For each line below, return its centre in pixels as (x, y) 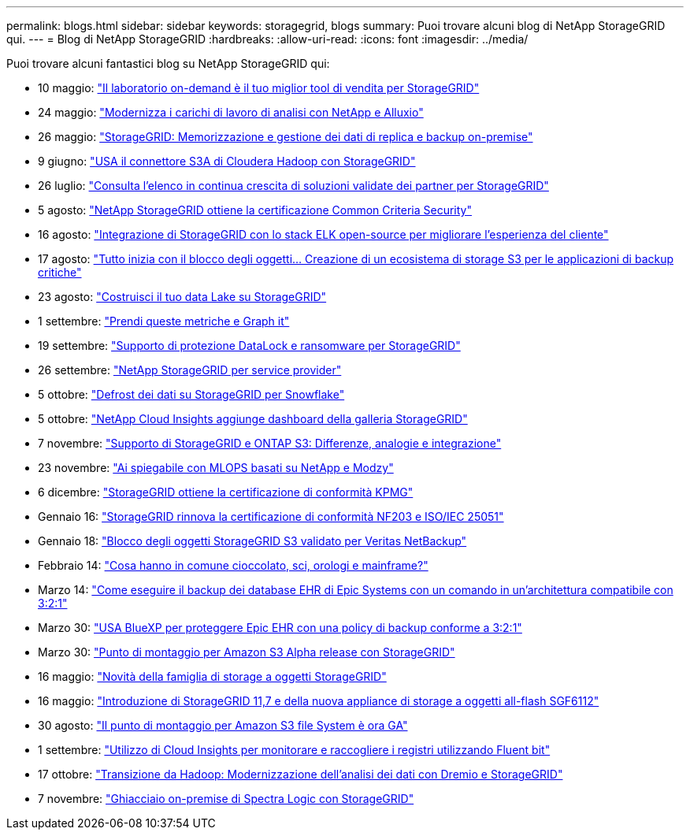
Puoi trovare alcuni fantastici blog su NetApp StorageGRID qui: (168, 63)
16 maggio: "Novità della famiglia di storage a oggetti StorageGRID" (212, 676)
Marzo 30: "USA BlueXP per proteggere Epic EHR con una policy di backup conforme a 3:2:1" (280, 628)
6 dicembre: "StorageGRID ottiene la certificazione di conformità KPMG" (226, 492)
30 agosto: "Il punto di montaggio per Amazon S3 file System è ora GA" (223, 725)
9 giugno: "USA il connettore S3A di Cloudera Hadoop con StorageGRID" (227, 161)
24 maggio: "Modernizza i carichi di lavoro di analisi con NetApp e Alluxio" (231, 112)
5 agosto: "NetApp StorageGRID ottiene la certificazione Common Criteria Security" (255, 210)
